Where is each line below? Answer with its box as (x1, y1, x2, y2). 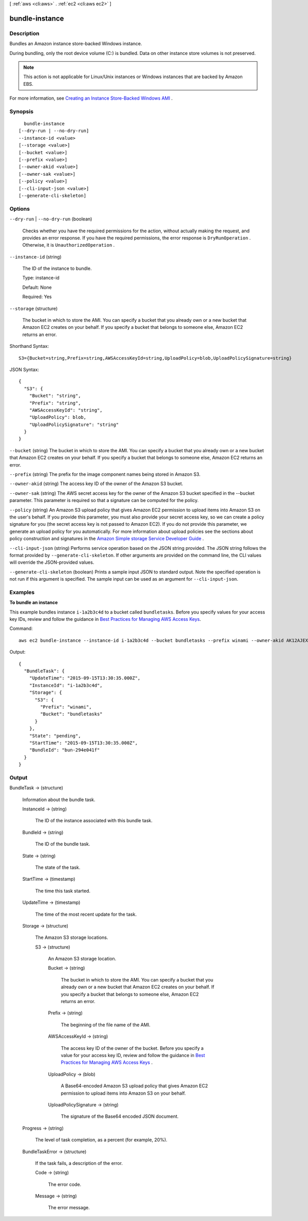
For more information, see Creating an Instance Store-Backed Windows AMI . (9, 95, 173, 101)
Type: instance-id (22, 275, 60, 281)
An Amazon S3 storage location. (48, 956, 117, 962)
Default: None (22, 284, 52, 290)
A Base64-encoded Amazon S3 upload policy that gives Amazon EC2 (61, 1083, 208, 1089)
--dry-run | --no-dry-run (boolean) (9, 216, 92, 222)
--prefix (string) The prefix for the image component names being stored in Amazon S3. (9, 471, 201, 477)
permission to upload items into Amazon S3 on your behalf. (61, 1090, 186, 1096)
